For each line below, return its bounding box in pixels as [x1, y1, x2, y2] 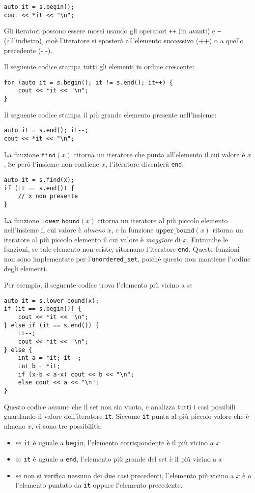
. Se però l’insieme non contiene [4, 159, 99, 169]
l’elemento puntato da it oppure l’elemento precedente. [15, 480, 183, 490]
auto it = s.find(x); [4, 176, 75, 183]
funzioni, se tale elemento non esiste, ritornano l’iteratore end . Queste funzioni [4, 244, 240, 254]
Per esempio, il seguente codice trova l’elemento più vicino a [4, 280, 185, 290]
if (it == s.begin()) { [4, 305, 82, 313]
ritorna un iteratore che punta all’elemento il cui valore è [74, 149, 245, 159]
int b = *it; [18, 363, 60, 370]
